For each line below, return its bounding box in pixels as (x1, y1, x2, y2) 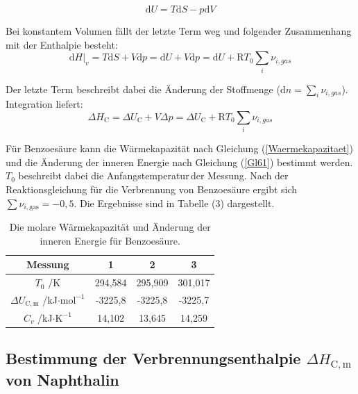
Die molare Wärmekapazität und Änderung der (9, 220, 211, 234)
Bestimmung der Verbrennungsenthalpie (6, 347, 301, 369)
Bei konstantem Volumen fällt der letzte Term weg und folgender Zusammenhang (6, 24, 352, 38)
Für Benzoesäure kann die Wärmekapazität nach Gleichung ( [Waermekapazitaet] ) (6, 141, 353, 156)
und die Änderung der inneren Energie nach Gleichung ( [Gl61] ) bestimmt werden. (6, 154, 353, 169)
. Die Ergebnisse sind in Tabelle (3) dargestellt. (74, 195, 275, 210)
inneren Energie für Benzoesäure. (40, 233, 180, 247)
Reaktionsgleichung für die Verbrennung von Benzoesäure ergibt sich (6, 182, 298, 197)
